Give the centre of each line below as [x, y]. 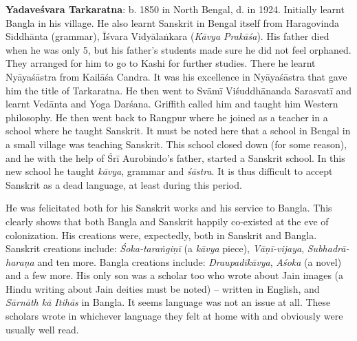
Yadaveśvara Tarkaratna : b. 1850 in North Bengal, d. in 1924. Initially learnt [175, 9]
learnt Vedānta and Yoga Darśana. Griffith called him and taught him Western [172, 104]
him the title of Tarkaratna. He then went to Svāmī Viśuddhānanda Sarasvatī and [179, 90]
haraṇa [20, 261]
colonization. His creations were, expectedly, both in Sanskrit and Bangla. [161, 235]
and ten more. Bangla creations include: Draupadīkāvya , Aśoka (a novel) [190, 261]
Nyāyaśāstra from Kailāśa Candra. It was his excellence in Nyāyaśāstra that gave [176, 76]
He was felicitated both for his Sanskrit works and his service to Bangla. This [169, 208]
